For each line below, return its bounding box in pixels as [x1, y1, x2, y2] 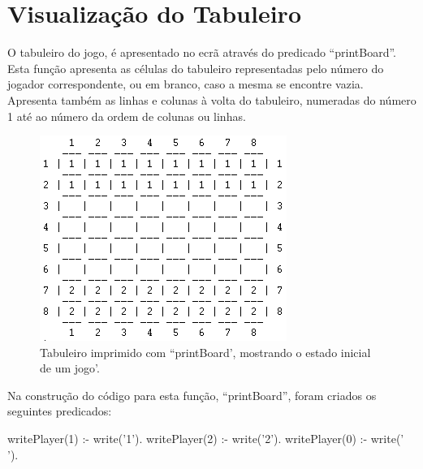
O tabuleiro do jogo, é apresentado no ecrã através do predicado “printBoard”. [7, 44, 396, 61]
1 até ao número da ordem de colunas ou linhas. [7, 107, 246, 124]
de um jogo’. [40, 359, 100, 376]
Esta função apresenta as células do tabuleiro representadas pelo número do [7, 59, 384, 76]
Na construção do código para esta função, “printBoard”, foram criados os [7, 386, 377, 403]
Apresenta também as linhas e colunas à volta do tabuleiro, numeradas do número [7, 91, 417, 108]
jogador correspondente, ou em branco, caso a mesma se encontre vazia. [7, 75, 364, 93]
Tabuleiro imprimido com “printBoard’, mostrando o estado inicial [40, 343, 371, 360]
